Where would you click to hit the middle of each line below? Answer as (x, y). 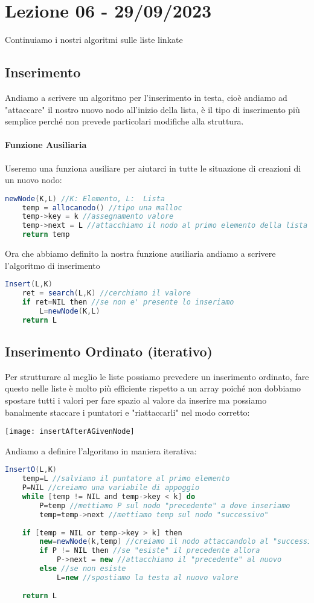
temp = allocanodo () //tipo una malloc (102, 208)
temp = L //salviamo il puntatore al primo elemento (126, 479)
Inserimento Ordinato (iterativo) (109, 351)
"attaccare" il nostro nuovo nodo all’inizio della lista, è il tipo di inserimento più (152, 109)
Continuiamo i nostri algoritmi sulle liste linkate (94, 40)
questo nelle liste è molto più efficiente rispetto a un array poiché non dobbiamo (153, 388)
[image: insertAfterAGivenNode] (70, 432)
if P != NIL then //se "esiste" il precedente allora (150, 551)
